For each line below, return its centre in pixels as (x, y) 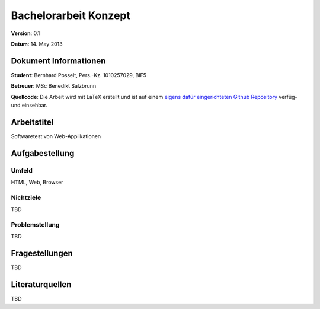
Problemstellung (35, 224)
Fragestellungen (42, 254)
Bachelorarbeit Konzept (71, 15)
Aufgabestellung (43, 153)
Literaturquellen (41, 285)
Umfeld (22, 170)
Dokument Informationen (58, 61)
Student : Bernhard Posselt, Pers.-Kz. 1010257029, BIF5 (79, 75)
